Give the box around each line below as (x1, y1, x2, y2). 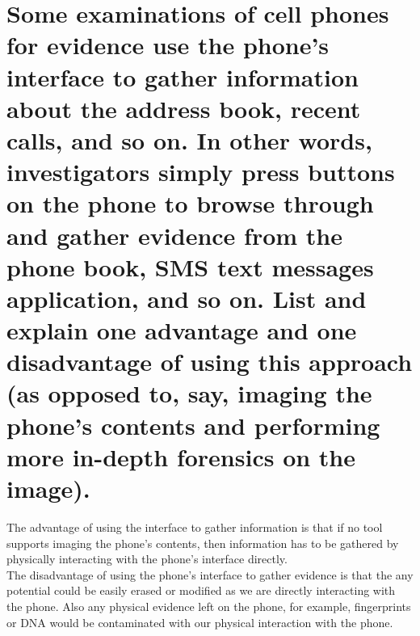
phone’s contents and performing (6, 408, 380, 441)
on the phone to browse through (6, 187, 374, 220)
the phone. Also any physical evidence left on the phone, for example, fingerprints (6, 597, 411, 614)
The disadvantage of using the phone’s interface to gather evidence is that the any (6, 566, 414, 583)
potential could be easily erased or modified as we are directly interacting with (6, 582, 396, 599)
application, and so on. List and (6, 281, 367, 314)
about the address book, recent (6, 91, 361, 124)
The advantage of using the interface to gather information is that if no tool (6, 518, 383, 535)
